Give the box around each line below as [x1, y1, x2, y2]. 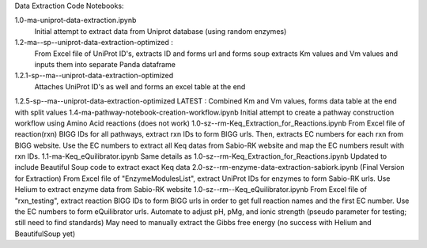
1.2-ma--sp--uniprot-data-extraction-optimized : [14, 38, 173, 47]
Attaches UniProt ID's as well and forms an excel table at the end [34, 81, 246, 91]
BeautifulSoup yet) [14, 229, 76, 239]
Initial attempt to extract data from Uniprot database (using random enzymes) [34, 26, 287, 36]
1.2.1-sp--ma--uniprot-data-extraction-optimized [14, 71, 174, 81]
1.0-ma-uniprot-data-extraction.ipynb [14, 16, 137, 25]
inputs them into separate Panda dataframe [34, 59, 176, 69]
